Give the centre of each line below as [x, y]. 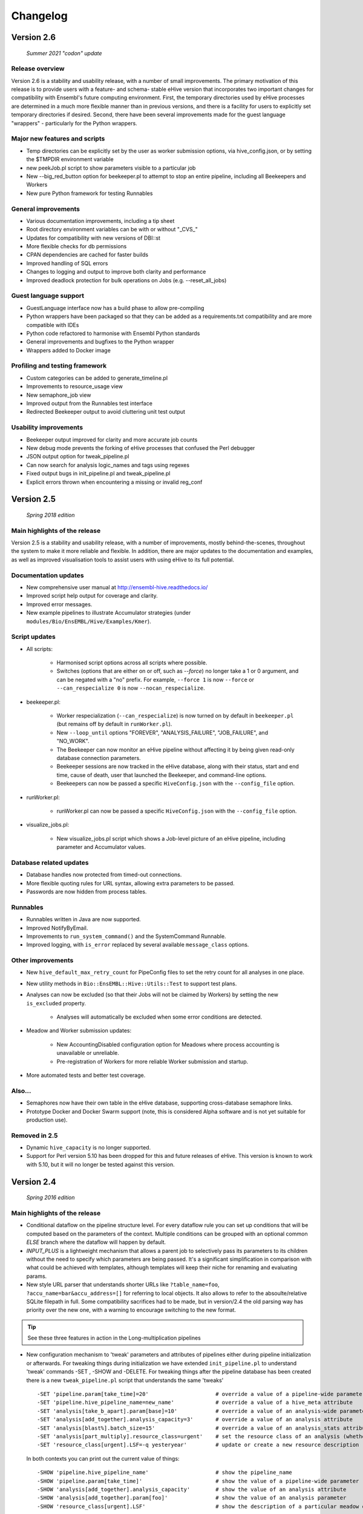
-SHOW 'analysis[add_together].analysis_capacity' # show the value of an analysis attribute [192, 1489]
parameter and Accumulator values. [101, 847]
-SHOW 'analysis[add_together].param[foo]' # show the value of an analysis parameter [192, 1498]
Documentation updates [47, 575]
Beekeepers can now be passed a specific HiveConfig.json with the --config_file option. [176, 784]
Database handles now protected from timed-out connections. [104, 874]
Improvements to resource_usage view [75, 386]
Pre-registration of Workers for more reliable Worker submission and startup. [152, 1061]
